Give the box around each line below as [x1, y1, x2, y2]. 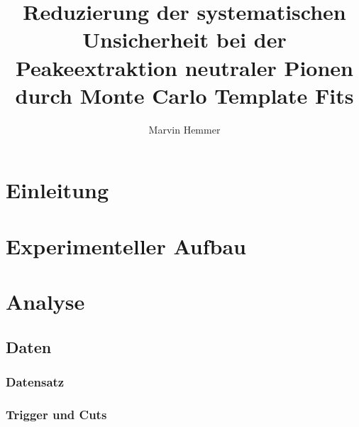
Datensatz [6, 372, 65, 390]
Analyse [6, 287, 85, 316]
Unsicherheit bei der [82, 25, 287, 54]
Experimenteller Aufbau [6, 231, 246, 260]
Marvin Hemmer [148, 121, 221, 136]
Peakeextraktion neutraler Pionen [16, 53, 353, 82]
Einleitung [6, 175, 109, 205]
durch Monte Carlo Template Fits [15, 80, 354, 109]
